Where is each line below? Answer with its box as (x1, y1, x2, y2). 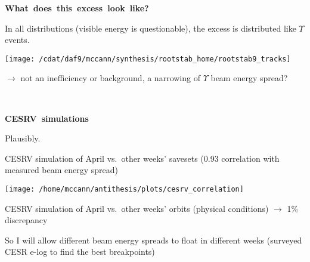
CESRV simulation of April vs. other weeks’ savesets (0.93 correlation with (5, 152, 280, 164)
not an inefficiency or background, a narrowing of (20, 72, 200, 84)
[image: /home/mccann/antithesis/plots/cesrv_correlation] (5, 185, 244, 193)
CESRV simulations (5, 112, 89, 124)
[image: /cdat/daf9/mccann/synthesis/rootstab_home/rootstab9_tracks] (5, 54, 291, 63)
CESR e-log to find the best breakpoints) (5, 245, 155, 258)
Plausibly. (5, 132, 41, 144)
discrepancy (5, 214, 48, 226)
